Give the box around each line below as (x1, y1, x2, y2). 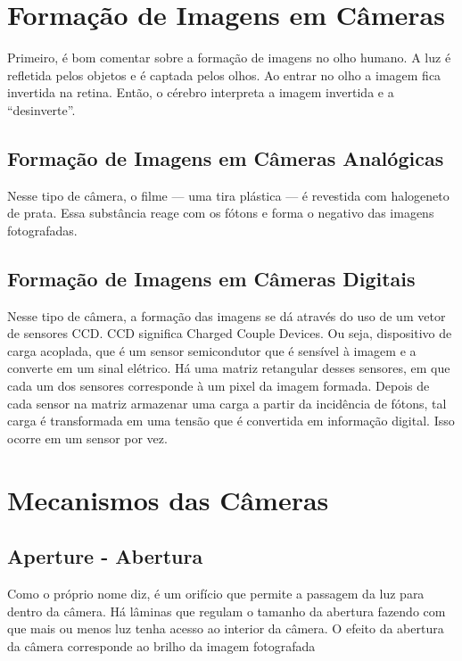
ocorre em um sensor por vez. (7, 428, 168, 447)
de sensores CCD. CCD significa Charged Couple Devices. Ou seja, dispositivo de (7, 324, 452, 343)
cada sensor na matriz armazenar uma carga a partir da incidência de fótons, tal (7, 393, 447, 412)
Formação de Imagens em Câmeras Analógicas (7, 144, 444, 171)
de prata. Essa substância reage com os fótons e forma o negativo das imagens (7, 203, 434, 222)
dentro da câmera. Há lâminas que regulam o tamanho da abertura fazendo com (7, 601, 446, 620)
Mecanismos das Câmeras (7, 481, 329, 517)
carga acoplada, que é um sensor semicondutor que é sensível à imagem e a (7, 341, 417, 359)
